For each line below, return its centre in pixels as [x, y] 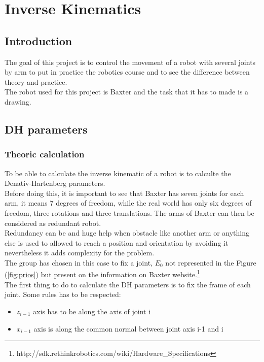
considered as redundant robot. [53, 223]
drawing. [18, 101]
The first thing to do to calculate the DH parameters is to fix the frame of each [128, 284]
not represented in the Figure [211, 262]
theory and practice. [36, 81]
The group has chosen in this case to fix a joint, [79, 262]
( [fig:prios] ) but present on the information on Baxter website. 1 [102, 274]
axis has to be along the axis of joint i [92, 311]
